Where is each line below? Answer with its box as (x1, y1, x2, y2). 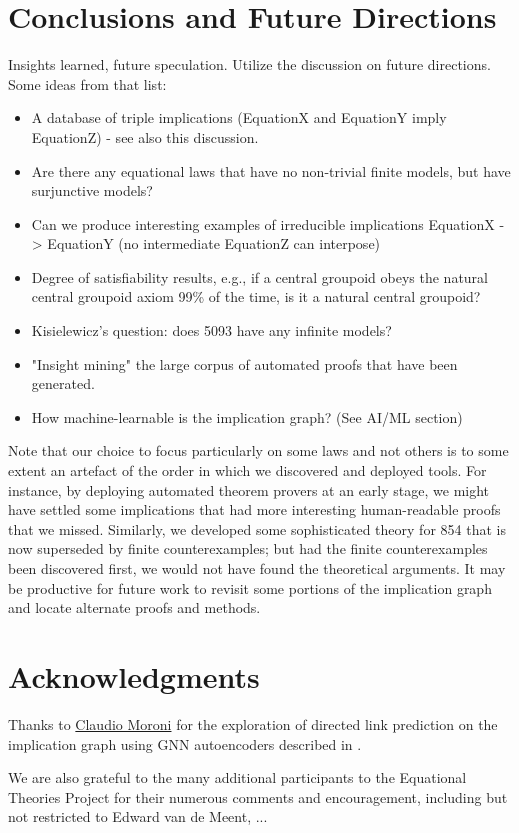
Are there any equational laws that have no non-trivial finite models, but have (31, 160, 511, 181)
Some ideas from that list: (8, 73, 167, 94)
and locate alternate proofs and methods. (8, 597, 261, 618)
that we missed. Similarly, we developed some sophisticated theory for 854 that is (8, 518, 506, 539)
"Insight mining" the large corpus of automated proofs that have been (31, 353, 458, 374)
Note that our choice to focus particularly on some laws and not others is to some (8, 440, 509, 461)
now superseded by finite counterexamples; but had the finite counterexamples (8, 538, 488, 559)
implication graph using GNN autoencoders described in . (8, 733, 362, 754)
